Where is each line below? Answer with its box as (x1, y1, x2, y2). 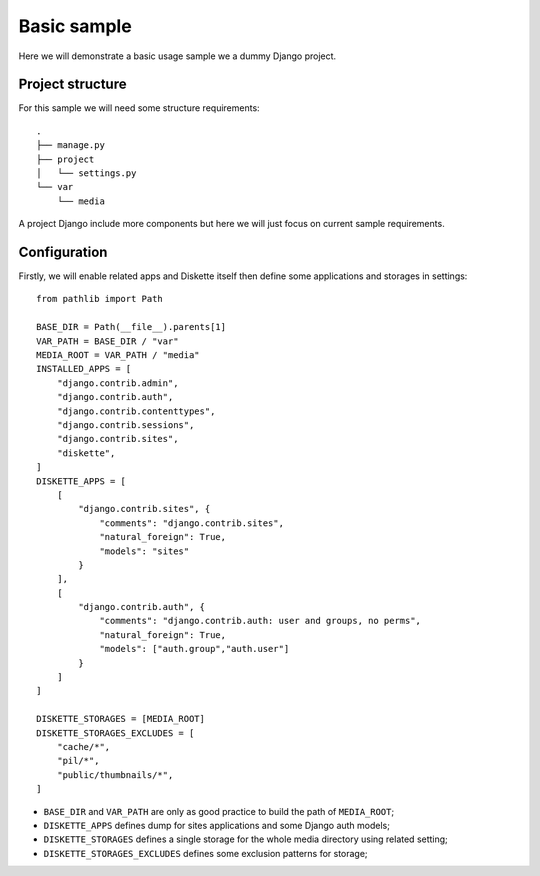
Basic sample (18, 15, 132, 37)
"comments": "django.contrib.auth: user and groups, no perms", (99, 615, 422, 627)
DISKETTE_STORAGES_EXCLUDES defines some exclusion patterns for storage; (43, 847, 369, 859)
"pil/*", (56, 755, 100, 767)
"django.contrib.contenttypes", (56, 405, 216, 417)
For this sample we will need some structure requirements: (18, 102, 260, 114)
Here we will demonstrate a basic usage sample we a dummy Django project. (18, 50, 337, 62)
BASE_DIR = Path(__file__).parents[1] (36, 321, 227, 333)
